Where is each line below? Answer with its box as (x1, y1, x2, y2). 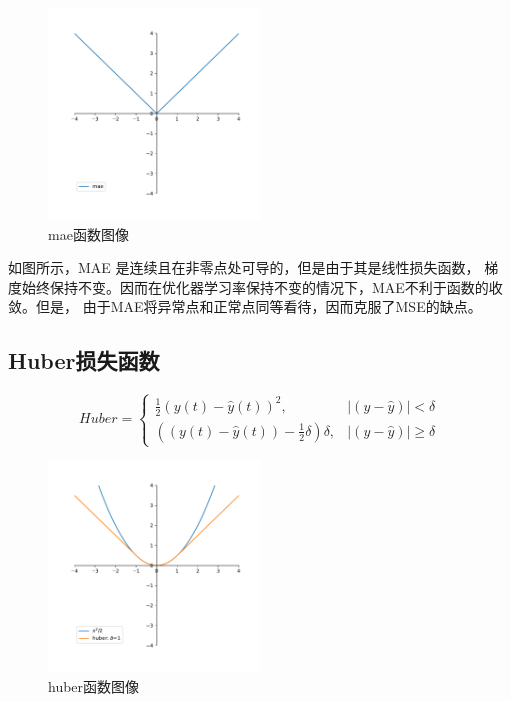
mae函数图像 (48, 223, 129, 244)
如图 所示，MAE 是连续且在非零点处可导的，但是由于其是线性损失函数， (8, 257, 480, 278)
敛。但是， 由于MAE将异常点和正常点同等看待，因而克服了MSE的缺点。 (8, 296, 482, 317)
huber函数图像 (48, 675, 140, 696)
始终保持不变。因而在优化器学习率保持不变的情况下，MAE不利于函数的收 (21, 276, 503, 297)
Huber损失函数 (8, 345, 160, 376)
